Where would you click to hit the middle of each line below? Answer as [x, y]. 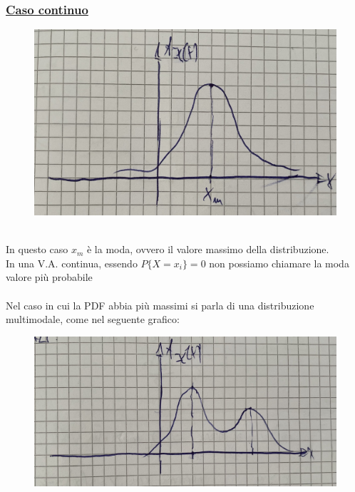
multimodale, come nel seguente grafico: [93, 319]
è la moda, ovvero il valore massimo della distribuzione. [208, 249]
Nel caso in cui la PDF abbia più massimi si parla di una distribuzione [160, 305]
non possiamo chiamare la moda [279, 263]
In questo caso [37, 249]
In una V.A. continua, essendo [72, 263]
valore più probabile [49, 277]
